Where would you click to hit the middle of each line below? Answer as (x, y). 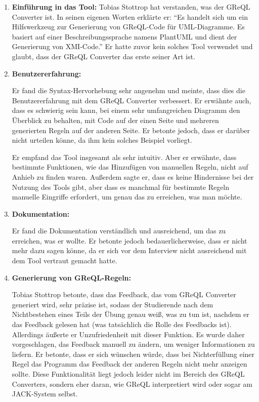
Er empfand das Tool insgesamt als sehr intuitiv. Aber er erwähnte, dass (124, 157)
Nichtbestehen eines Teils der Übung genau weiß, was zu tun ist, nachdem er (131, 314)
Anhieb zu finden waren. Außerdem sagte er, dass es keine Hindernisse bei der (133, 176)
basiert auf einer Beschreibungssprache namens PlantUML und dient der (124, 36)
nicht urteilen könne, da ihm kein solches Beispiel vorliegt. (102, 140)
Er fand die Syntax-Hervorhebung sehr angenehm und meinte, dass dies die (128, 90)
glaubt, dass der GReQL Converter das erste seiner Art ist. (103, 56)
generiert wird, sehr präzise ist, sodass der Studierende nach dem (113, 304)
